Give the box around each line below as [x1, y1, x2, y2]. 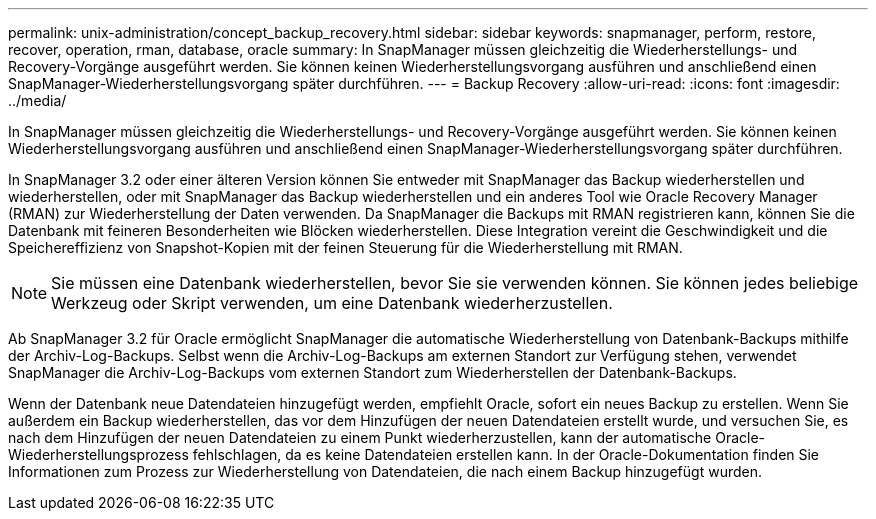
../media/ [8, 92, 67, 109]
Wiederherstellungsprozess [8, 446, 189, 463]
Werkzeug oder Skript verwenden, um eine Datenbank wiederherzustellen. [51, 293, 613, 313]
